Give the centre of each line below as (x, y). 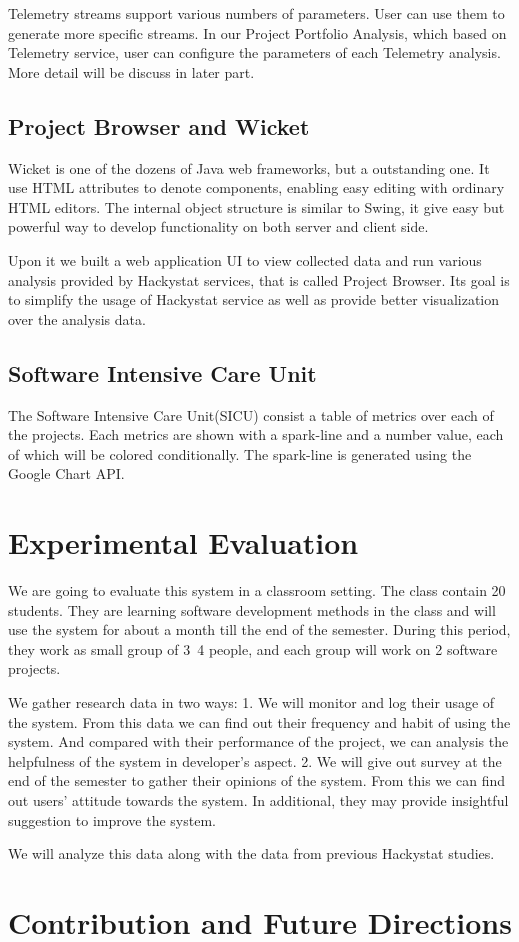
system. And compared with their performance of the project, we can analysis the (258, 741)
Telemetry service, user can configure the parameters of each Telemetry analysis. (254, 52)
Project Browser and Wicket (159, 125)
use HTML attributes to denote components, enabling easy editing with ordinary (256, 187)
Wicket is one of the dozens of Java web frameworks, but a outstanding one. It (249, 167)
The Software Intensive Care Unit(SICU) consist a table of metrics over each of (251, 414)
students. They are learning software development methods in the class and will (252, 609)
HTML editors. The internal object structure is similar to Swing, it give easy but (256, 206)
